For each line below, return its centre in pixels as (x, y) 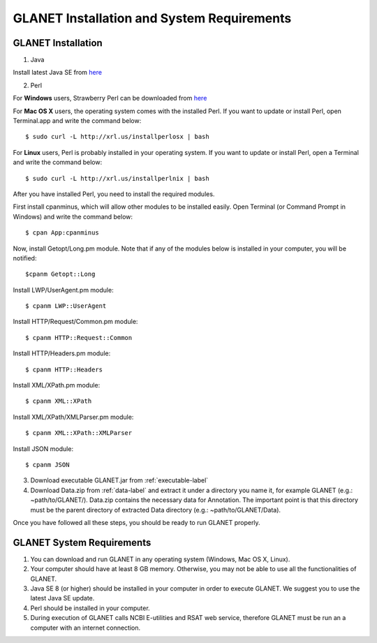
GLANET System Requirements (82, 542)
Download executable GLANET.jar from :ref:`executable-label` (119, 480)
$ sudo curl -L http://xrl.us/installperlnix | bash (117, 178)
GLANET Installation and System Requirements (152, 18)
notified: (25, 258)
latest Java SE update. (62, 598)
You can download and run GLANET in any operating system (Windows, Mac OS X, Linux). (160, 559)
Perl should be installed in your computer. (90, 608)
